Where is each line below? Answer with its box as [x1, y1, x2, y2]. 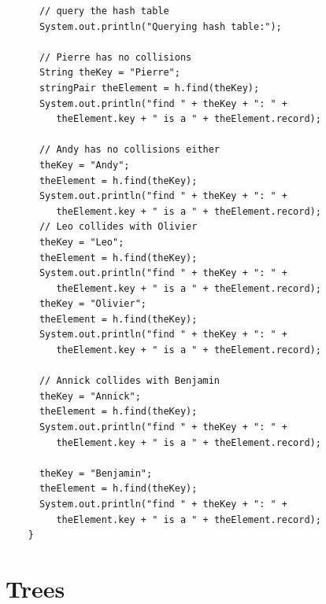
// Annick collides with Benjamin [39, 375, 220, 387]
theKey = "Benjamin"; [39, 467, 153, 479]
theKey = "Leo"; [39, 236, 124, 248]
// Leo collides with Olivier [39, 221, 198, 233]
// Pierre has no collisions [39, 51, 192, 63]
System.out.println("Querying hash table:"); [39, 20, 282, 32]
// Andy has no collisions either [39, 144, 220, 156]
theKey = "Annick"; [39, 390, 141, 402]
